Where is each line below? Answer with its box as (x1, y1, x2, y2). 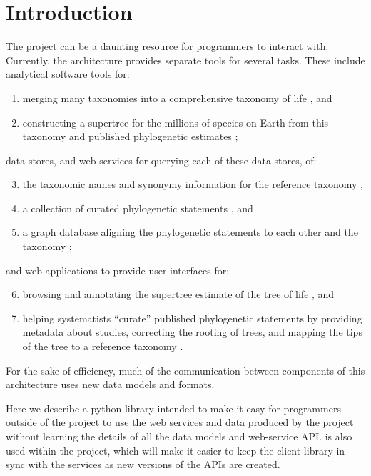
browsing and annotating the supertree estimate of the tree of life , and (22, 287, 335, 302)
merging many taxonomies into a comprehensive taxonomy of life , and (22, 90, 332, 105)
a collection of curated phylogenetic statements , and (22, 200, 253, 215)
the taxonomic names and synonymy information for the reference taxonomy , (22, 177, 363, 192)
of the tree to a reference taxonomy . (22, 339, 183, 354)
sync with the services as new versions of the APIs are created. (6, 457, 280, 472)
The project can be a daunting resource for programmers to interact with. (6, 39, 329, 54)
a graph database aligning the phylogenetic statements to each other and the (22, 224, 358, 239)
